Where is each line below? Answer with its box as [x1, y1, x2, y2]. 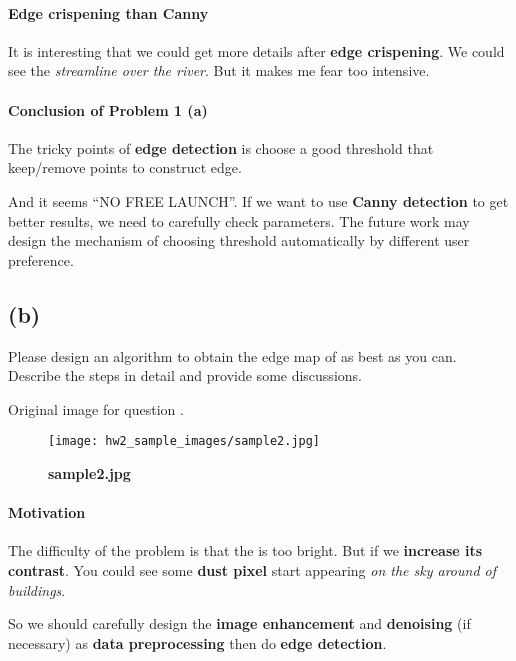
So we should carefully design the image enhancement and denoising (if [8, 613, 471, 634]
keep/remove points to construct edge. [8, 157, 242, 178]
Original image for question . [8, 398, 184, 419]
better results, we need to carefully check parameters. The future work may [8, 210, 470, 231]
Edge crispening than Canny [8, 2, 209, 23]
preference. [8, 249, 74, 270]
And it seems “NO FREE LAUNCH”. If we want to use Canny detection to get [8, 190, 509, 211]
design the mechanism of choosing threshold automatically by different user [8, 230, 470, 251]
